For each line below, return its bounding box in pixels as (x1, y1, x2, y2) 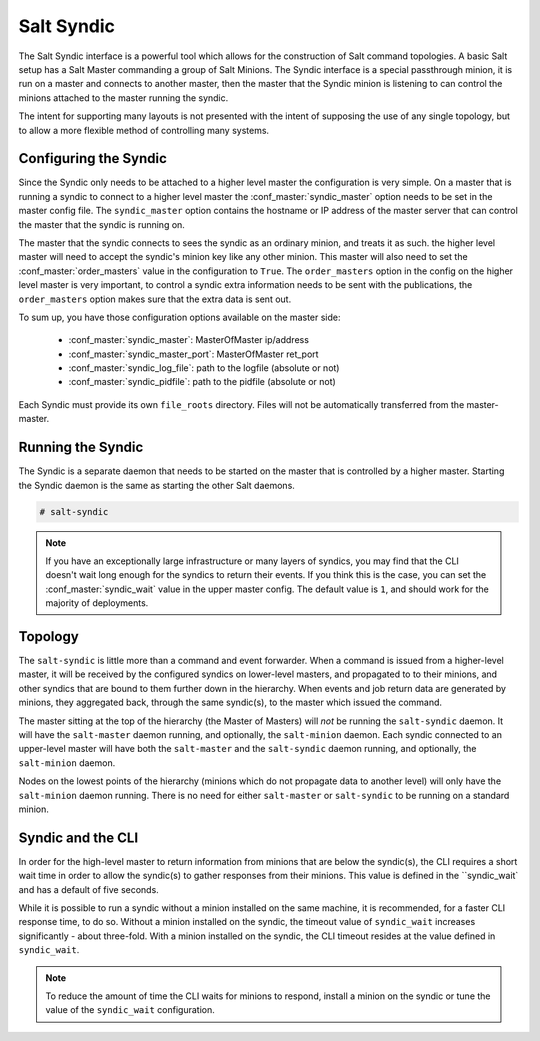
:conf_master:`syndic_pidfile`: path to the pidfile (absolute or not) (68, 376, 337, 388)
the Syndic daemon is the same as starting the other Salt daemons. (18, 479, 295, 491)
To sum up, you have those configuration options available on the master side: (18, 311, 341, 323)
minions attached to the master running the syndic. (18, 91, 229, 104)
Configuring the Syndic (18, 150, 167, 167)
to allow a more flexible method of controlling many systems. (18, 124, 270, 136)
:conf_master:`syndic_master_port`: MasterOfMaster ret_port (68, 348, 319, 360)
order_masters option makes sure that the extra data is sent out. (18, 293, 292, 305)
